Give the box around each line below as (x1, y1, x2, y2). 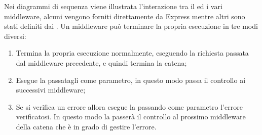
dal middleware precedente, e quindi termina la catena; (16, 57, 187, 68)
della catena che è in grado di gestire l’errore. (16, 121, 157, 131)
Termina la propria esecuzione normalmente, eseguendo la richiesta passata (16, 48, 249, 58)
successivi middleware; (16, 84, 86, 95)
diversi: (4, 30, 26, 41)
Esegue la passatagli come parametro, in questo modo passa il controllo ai (16, 74, 246, 85)
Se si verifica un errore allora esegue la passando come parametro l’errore (16, 101, 243, 112)
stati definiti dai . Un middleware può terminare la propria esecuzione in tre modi (4, 21, 258, 31)
